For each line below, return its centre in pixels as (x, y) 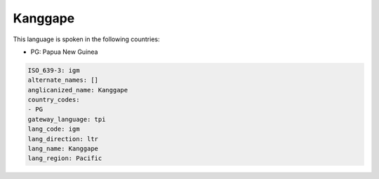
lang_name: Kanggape (63, 149)
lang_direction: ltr (63, 139)
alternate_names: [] (63, 80)
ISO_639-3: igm (54, 70)
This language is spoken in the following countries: (86, 39)
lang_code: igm (54, 129)
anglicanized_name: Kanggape (78, 90)
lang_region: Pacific (65, 158)
